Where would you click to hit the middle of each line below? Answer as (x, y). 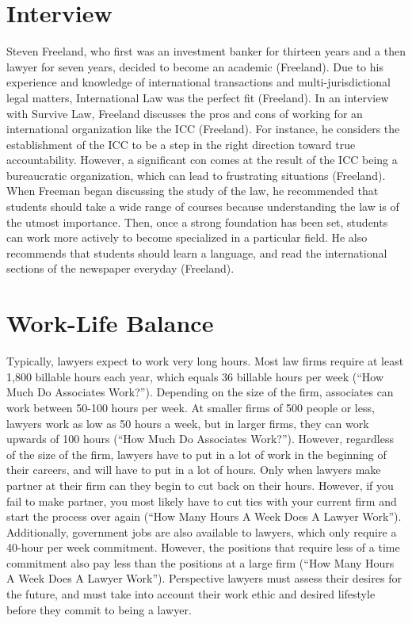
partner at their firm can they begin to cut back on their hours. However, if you (200, 485)
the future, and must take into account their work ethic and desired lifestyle (191, 594)
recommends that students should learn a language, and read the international (197, 252)
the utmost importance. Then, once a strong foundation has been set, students (197, 222)
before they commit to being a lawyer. (99, 609)
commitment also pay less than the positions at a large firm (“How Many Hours (200, 562)
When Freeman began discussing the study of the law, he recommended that (193, 191)
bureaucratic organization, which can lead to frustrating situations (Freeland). (196, 175)
